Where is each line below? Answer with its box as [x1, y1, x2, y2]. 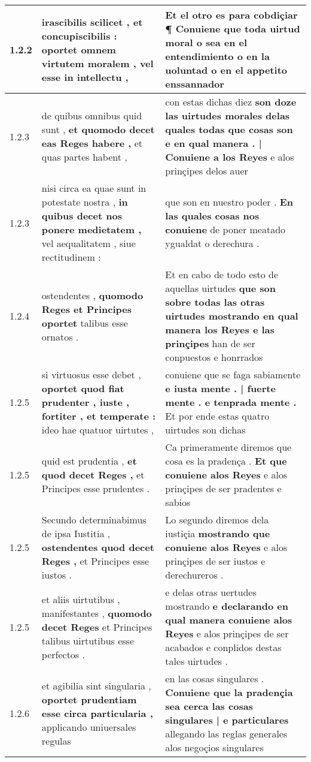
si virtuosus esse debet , [41, 368, 141, 381]
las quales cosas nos [165, 209, 260, 222]
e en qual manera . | [165, 136, 262, 150]
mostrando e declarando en [165, 599, 289, 613]
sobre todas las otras [165, 295, 265, 309]
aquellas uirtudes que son [165, 281, 276, 295]
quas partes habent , [41, 150, 127, 164]
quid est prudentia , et [41, 454, 137, 468]
